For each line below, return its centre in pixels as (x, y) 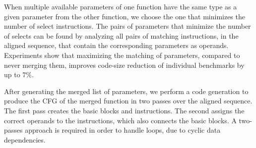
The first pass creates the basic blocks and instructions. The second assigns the (124, 110)
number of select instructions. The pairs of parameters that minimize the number (128, 26)
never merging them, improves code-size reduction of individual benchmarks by (124, 65)
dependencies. (25, 139)
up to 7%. (19, 74)
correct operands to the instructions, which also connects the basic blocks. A (120, 120)
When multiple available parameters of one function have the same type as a (121, 6)
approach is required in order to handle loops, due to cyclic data (123, 130)
